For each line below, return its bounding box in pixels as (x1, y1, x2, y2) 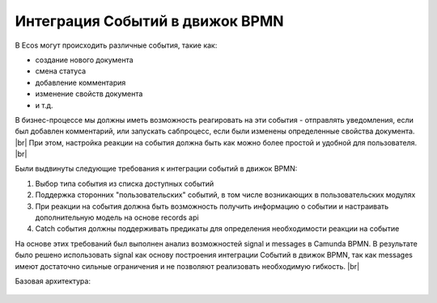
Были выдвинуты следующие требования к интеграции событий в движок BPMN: (15, 164, 298, 174)
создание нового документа (35, 55, 134, 65)
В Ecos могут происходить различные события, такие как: (15, 40, 218, 50)
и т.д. (35, 100, 53, 110)
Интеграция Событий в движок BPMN (15, 12, 284, 30)
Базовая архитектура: (15, 276, 91, 286)
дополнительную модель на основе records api (35, 213, 199, 222)
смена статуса (35, 66, 87, 76)
